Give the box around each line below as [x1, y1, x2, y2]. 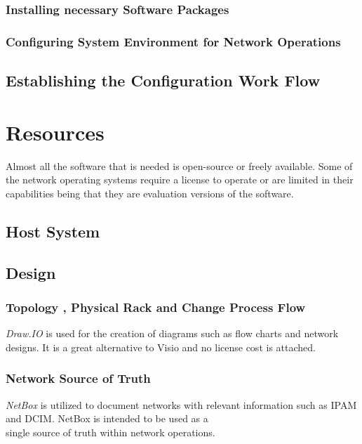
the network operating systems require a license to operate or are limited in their [6, 172, 354, 187]
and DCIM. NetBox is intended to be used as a [6, 411, 208, 426]
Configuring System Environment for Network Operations [6, 32, 341, 50]
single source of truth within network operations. [6, 424, 215, 439]
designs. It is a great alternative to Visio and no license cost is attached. [6, 339, 316, 354]
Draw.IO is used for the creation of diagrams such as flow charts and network [6, 326, 339, 341]
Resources [6, 117, 105, 146]
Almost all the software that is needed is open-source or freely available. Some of [6, 158, 353, 173]
